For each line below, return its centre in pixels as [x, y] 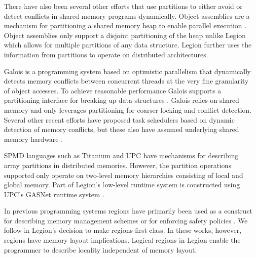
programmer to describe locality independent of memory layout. [101, 249]
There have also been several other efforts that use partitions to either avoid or [123, 6]
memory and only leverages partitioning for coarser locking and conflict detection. [128, 109]
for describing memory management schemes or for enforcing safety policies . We [126, 220]
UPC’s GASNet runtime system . [54, 194]
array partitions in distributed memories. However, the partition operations [118, 165]
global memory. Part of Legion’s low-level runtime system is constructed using [122, 185]
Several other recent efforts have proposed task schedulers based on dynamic [119, 119]
